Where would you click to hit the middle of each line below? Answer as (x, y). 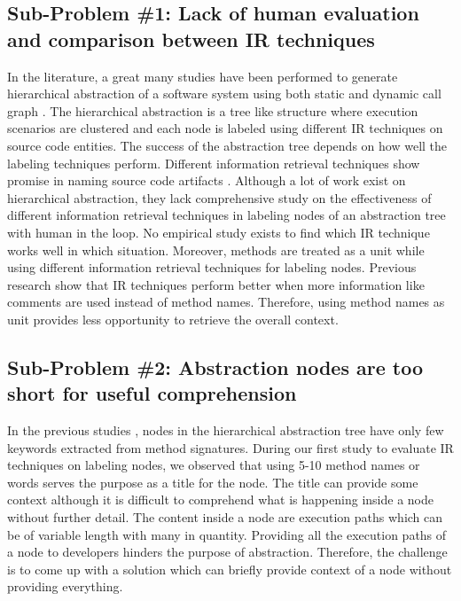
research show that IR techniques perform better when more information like (216, 284)
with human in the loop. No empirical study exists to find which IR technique (219, 232)
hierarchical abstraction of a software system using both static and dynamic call (224, 94)
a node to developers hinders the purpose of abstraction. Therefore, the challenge (227, 552)
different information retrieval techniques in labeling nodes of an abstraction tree (227, 215)
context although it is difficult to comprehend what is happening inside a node (220, 500)
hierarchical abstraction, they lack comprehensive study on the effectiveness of (219, 197)
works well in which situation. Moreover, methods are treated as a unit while (216, 250)
